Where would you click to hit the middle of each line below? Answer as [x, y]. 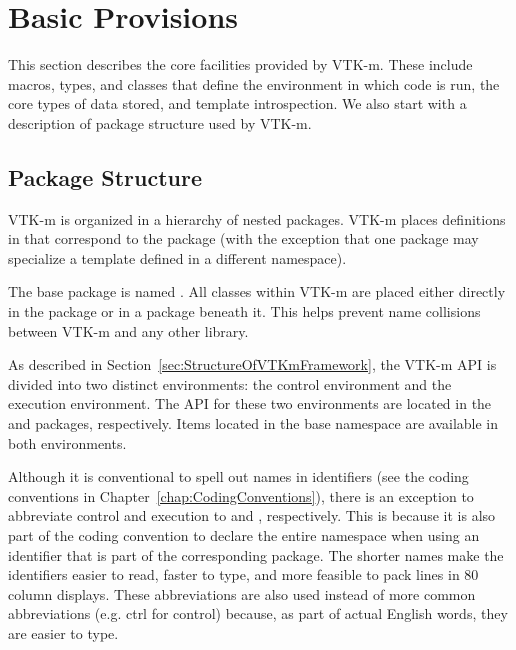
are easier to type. [63, 632]
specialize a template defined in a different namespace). [177, 257]
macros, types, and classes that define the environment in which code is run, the [254, 83]
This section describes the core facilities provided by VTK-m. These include [240, 64]
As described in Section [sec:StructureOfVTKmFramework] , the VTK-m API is [252, 364]
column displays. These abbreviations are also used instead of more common [242, 593]
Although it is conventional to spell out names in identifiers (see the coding [238, 476]
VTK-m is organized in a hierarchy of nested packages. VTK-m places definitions [257, 218]
